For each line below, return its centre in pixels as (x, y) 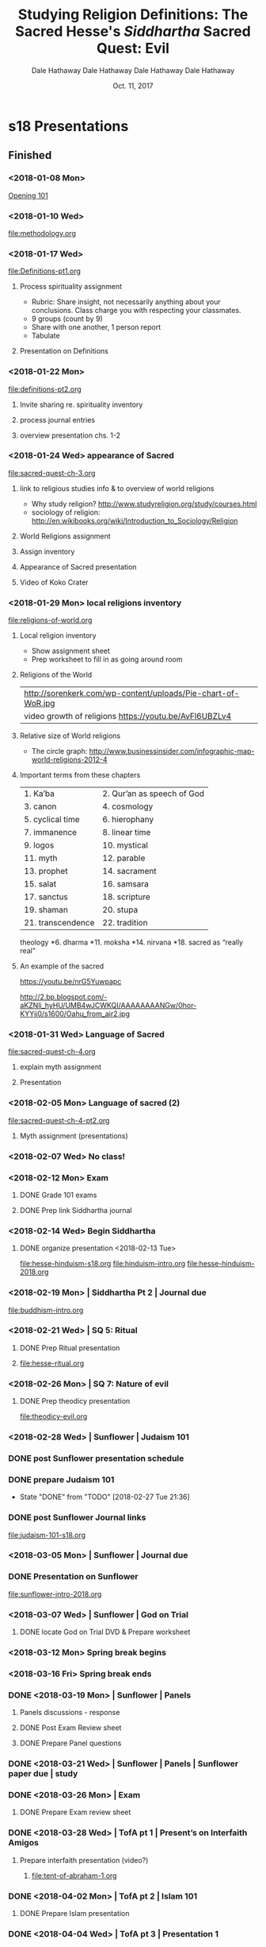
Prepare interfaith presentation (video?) (84, 1860)
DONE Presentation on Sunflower (73, 1577)
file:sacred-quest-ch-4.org (52, 1052)
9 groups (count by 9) (67, 319)
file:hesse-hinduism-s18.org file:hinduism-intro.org (103, 1264)
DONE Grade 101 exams (58, 1195)
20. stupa (120, 910)
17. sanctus (46, 897)
